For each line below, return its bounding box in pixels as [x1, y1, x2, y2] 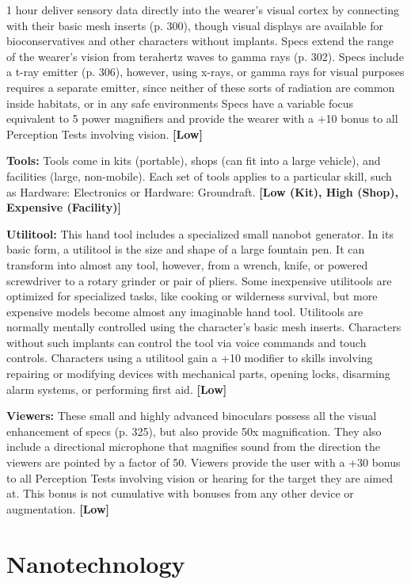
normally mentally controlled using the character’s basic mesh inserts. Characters [6, 319, 401, 335]
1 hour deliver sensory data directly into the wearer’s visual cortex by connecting [6, 2, 400, 17]
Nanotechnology [6, 547, 185, 579]
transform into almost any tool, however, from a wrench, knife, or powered [6, 256, 368, 273]
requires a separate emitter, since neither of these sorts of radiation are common [6, 78, 395, 95]
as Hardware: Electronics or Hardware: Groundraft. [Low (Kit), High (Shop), [6, 183, 399, 200]
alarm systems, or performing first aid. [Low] [6, 380, 227, 397]
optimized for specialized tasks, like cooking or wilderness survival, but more [6, 288, 378, 304]
